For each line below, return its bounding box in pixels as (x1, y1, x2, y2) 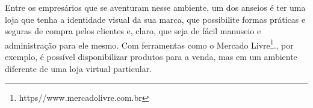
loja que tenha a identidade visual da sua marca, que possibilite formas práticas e (5, 13, 306, 25)
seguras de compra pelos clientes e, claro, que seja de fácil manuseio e (5, 25, 261, 37)
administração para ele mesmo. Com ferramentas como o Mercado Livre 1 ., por (5, 37, 294, 51)
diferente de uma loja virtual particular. (5, 62, 152, 74)
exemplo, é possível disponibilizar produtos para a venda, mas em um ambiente (5, 50, 297, 63)
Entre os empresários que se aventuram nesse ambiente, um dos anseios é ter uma (5, 1, 306, 13)
